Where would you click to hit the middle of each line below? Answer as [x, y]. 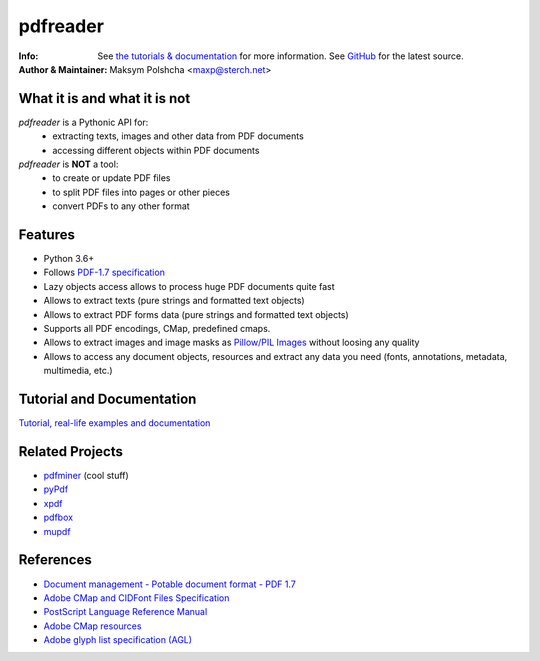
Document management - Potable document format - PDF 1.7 [170, 584]
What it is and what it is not [104, 98]
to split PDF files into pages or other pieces [141, 192]
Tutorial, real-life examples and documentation [114, 423]
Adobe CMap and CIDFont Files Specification [136, 597]
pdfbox [58, 517]
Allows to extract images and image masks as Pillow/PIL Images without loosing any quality [231, 342]
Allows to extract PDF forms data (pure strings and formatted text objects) [196, 314]
